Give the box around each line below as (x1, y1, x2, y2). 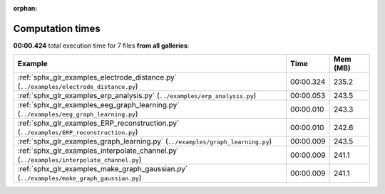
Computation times (13, 22, 101, 35)
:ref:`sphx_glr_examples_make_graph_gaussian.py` (17, 164, 188, 174)
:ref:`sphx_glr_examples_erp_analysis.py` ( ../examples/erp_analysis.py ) (17, 91, 257, 101)
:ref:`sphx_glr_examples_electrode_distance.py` (17, 72, 178, 82)
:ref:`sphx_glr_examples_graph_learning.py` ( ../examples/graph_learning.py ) (17, 136, 272, 146)
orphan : (13, 4, 38, 12)
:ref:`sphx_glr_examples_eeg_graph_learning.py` (17, 100, 180, 110)
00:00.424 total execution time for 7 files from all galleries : (13, 41, 190, 50)
